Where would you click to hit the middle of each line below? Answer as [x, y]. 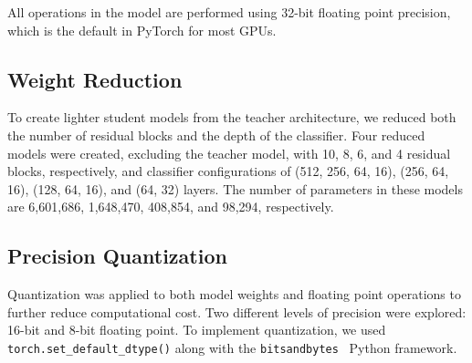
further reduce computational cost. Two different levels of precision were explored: [237, 311]
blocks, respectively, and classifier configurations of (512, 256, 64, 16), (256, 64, [228, 171]
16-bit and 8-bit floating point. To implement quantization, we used [197, 330]
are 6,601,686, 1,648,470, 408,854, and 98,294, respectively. [171, 207]
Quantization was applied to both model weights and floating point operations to [234, 294]
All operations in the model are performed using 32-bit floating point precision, [229, 12]
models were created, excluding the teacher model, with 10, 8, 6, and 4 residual [229, 153]
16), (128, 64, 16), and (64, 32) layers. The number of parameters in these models [235, 188]
